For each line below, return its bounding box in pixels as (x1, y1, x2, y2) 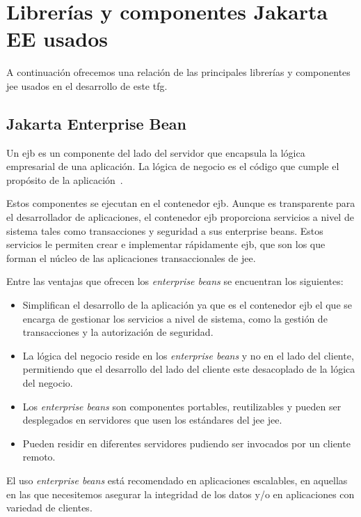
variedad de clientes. (6, 500, 93, 515)
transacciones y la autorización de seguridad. (22, 325, 214, 339)
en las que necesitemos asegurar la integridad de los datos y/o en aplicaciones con (6, 486, 355, 501)
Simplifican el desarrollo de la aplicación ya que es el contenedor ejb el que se (22, 298, 353, 312)
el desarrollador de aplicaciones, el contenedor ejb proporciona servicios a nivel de (6, 210, 354, 224)
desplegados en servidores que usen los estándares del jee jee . (22, 412, 282, 427)
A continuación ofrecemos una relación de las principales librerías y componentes (6, 65, 351, 79)
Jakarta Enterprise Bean (6, 112, 186, 134)
